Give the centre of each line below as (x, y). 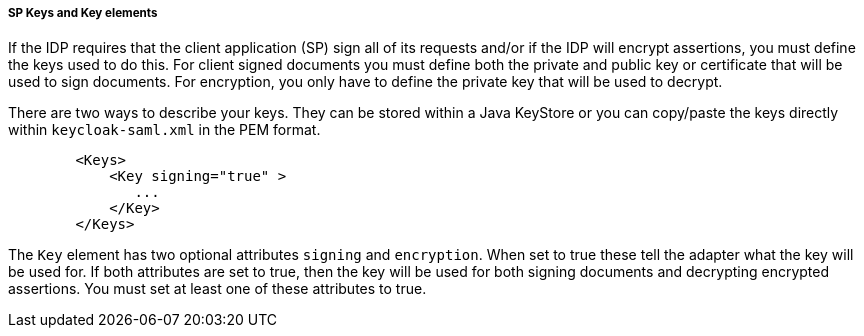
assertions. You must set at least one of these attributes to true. (217, 289)
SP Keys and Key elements (83, 13)
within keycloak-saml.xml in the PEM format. (164, 130)
